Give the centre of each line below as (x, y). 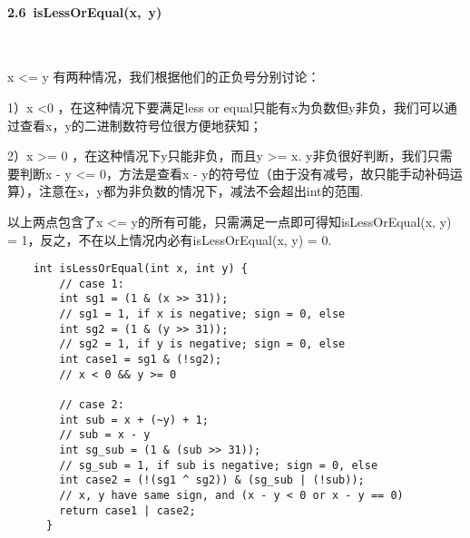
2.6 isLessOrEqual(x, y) (85, 11)
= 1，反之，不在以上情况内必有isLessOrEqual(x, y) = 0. (170, 239)
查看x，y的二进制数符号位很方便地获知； (141, 125)
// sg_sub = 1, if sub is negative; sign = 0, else (219, 465)
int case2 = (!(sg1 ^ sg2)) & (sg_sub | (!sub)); (212, 480)
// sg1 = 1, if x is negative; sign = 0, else (202, 314)
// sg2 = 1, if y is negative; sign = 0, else (202, 344)
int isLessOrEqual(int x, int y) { (140, 269)
